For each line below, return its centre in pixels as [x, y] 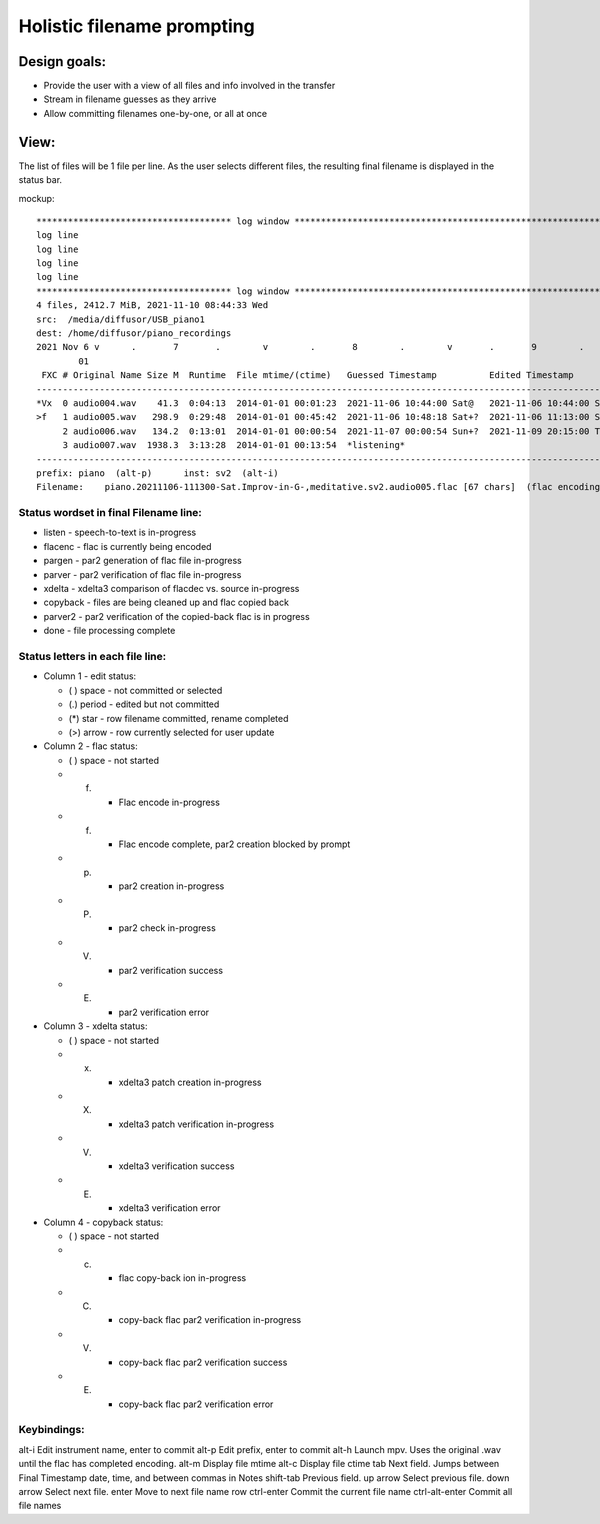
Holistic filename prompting [136, 26]
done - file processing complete [109, 631]
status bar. [40, 180]
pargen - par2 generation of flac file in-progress [142, 561]
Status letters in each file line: [92, 656]
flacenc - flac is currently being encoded [127, 546]
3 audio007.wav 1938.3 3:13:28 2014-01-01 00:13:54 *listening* [234, 445]
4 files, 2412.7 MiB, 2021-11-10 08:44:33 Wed [152, 305]
